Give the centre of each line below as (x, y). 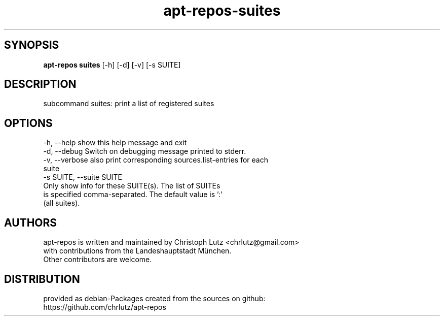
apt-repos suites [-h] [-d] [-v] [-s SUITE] (112, 65)
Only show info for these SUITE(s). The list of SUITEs (132, 186)
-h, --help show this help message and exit (115, 143)
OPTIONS (28, 123)
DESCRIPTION (40, 84)
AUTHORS (31, 222)
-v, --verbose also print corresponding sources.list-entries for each (156, 160)
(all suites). (62, 203)
